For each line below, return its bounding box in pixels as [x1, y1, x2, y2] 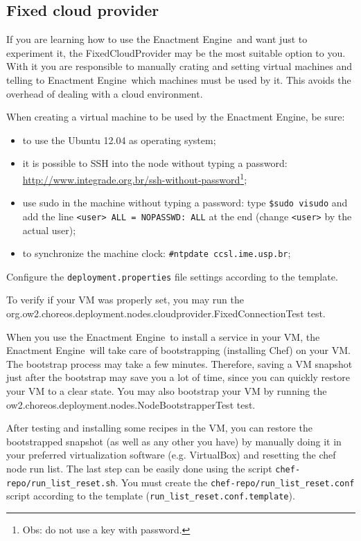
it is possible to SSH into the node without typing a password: [22, 156, 288, 170]
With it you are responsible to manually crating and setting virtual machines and [6, 59, 353, 73]
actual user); [22, 222, 76, 237]
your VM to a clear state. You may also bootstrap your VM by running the [6, 383, 327, 398]
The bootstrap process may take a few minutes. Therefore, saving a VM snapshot [6, 356, 353, 371]
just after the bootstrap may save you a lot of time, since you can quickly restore [6, 370, 350, 384]
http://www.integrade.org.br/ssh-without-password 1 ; [22, 170, 247, 186]
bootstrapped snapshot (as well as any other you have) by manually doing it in [6, 434, 342, 448]
